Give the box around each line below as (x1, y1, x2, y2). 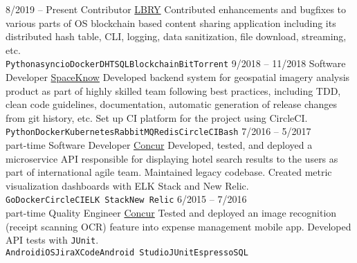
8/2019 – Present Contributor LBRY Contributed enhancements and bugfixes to (6, 2, 347, 16)
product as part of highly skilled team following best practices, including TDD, (6, 83, 341, 98)
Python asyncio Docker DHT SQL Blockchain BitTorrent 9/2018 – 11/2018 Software (6, 56, 346, 71)
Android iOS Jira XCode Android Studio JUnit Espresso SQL (6, 247, 248, 257)
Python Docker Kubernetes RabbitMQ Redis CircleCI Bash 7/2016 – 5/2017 (6, 124, 311, 138)
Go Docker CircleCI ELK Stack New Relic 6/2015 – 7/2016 (6, 192, 247, 206)
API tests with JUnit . (6, 233, 99, 247)
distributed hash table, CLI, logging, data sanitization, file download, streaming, (6, 29, 347, 44)
